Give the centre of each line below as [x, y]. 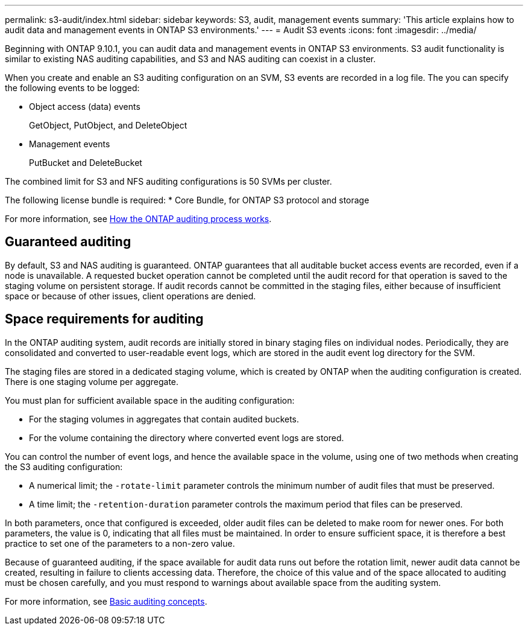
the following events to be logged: [72, 88]
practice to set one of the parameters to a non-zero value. [120, 543]
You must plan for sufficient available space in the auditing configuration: [150, 400]
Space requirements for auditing [104, 319]
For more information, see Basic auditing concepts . [106, 601]
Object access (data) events [85, 107]
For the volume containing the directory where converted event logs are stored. [187, 437]
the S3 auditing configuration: [64, 466]
